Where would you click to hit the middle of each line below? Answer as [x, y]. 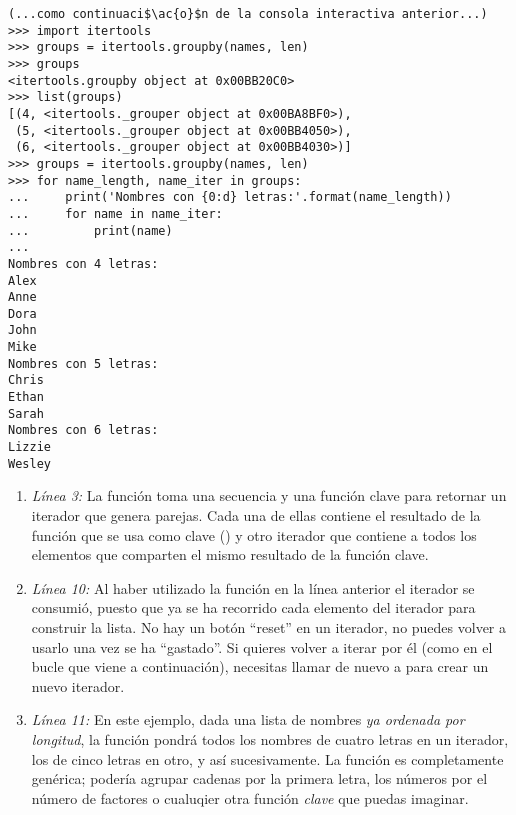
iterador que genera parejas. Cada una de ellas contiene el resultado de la [256, 514]
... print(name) [90, 230]
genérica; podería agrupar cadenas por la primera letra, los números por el [259, 778]
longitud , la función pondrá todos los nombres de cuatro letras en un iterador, [270, 738]
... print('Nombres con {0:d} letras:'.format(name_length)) [230, 197]
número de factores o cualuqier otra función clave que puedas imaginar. [250, 797]
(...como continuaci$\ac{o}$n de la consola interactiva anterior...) [248, 14]
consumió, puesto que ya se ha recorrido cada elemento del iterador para [253, 607]
